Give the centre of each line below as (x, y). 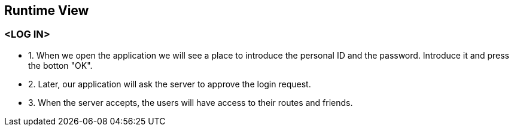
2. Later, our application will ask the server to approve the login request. (170, 84)
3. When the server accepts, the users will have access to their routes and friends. (191, 102)
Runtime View (47, 10)
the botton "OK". (60, 65)
